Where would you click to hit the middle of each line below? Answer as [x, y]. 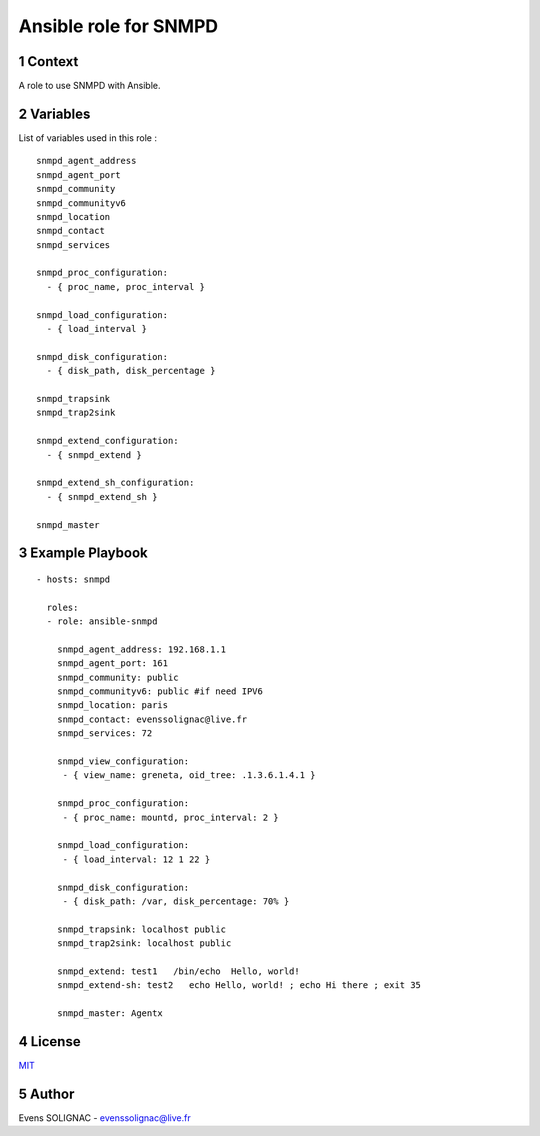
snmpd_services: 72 [104, 733]
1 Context [48, 61]
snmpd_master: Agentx [110, 1013]
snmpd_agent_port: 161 [112, 663]
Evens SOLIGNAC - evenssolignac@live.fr [104, 1117]
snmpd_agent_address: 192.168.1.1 [141, 649]
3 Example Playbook [83, 553]
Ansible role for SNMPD [118, 26]
